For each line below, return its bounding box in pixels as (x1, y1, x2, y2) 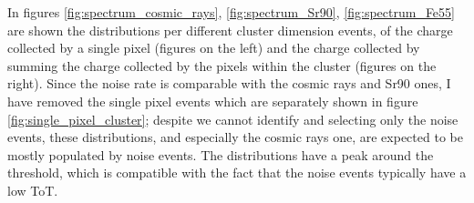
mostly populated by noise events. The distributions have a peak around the (7, 145, 434, 164)
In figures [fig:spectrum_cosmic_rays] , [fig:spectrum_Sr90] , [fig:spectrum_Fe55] (7, 3, 455, 21)
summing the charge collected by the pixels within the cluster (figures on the (7, 56, 437, 75)
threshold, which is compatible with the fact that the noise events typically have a (7, 163, 467, 182)
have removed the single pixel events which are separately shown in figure (7, 91, 418, 110)
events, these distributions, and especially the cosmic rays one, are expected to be (7, 127, 463, 147)
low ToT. (7, 180, 58, 199)
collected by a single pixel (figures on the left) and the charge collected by (7, 38, 420, 57)
